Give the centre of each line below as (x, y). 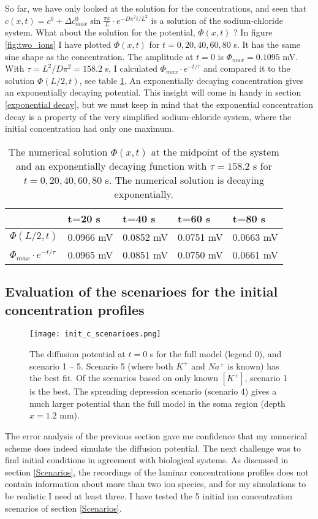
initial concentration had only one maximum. (90, 128)
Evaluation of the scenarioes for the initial (142, 291)
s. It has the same (267, 44)
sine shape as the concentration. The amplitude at (99, 56)
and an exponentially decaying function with (111, 165)
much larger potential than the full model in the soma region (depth (157, 403)
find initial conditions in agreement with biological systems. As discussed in (147, 460)
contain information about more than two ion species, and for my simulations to (156, 484)
